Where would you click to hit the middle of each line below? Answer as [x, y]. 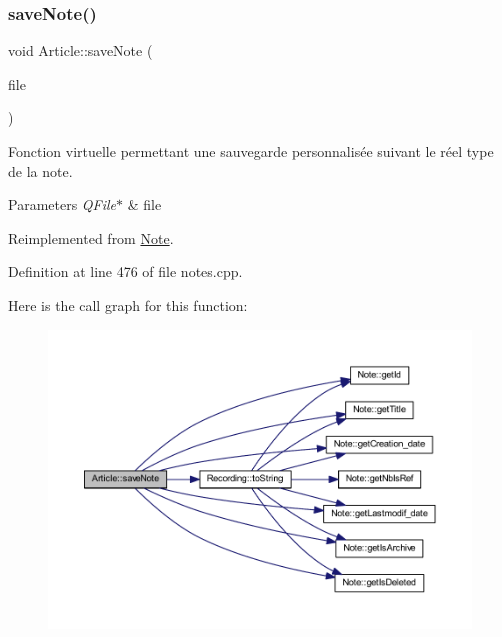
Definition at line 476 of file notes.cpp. [125, 271]
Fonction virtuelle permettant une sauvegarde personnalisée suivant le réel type [251, 151]
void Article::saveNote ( [80, 50]
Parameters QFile [62, 204]
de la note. [40, 170]
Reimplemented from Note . [91, 237]
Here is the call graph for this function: [128, 304]
